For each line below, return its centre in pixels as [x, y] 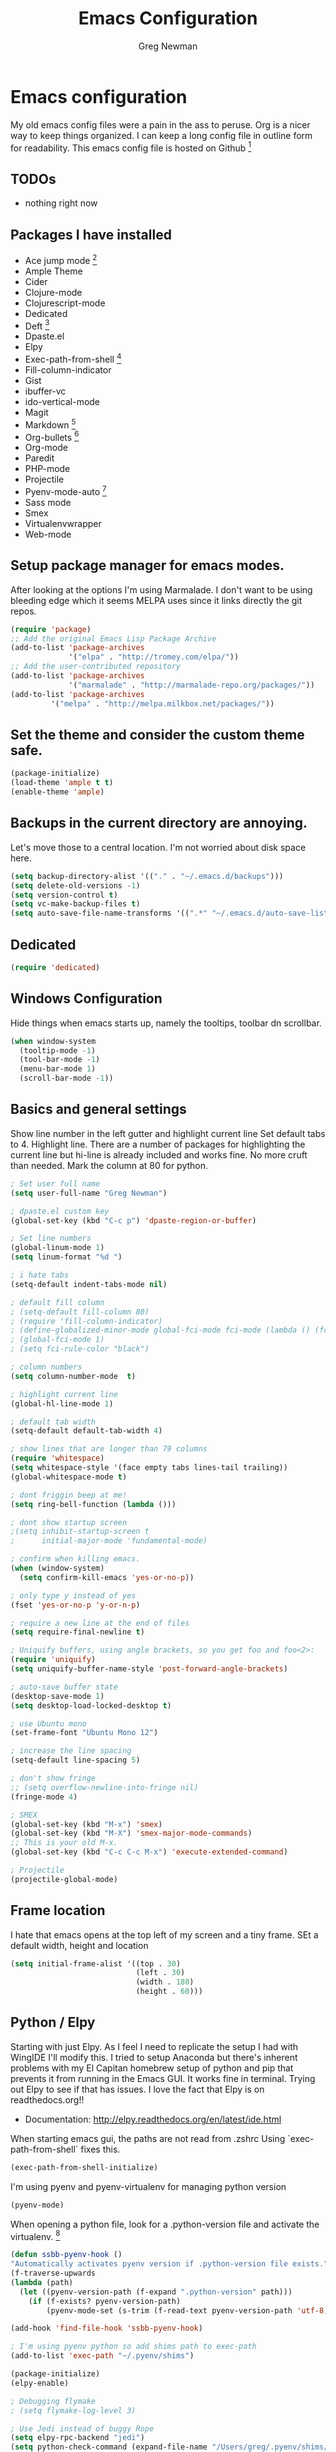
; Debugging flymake [53, 2401]
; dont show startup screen [69, 1522]
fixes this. [100, 2149]
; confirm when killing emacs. [75, 1559]
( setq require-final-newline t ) [77, 1632]
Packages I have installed [91, 234]
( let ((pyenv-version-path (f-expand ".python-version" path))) [156, 2292]
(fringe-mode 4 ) [44, 1797]
